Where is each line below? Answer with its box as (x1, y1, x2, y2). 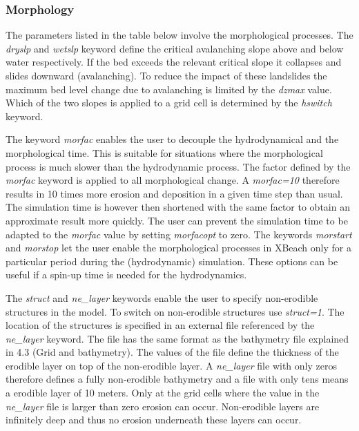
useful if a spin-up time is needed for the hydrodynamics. (6, 267, 247, 282)
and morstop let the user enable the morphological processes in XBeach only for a (6, 240, 351, 255)
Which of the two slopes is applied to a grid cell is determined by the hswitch (6, 95, 332, 110)
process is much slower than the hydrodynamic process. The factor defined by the (6, 159, 351, 173)
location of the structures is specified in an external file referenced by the (6, 318, 315, 332)
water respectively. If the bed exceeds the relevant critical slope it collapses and (6, 55, 342, 69)
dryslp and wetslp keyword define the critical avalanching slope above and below (6, 41, 344, 55)
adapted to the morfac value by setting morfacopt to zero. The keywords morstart (6, 227, 352, 241)
